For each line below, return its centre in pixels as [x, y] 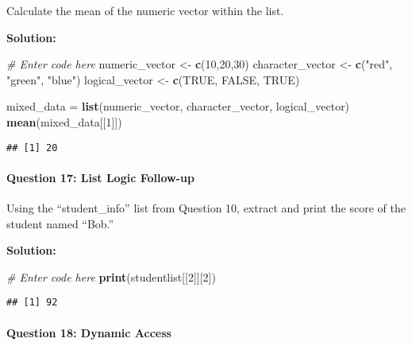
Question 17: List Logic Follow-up [100, 177]
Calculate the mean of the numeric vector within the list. [145, 10]
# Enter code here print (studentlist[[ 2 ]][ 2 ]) [111, 276]
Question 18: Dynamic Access [89, 332]
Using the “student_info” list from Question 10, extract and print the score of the [206, 208]
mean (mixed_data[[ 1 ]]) [64, 121]
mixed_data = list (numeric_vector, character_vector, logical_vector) [178, 106]
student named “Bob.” [60, 223]
